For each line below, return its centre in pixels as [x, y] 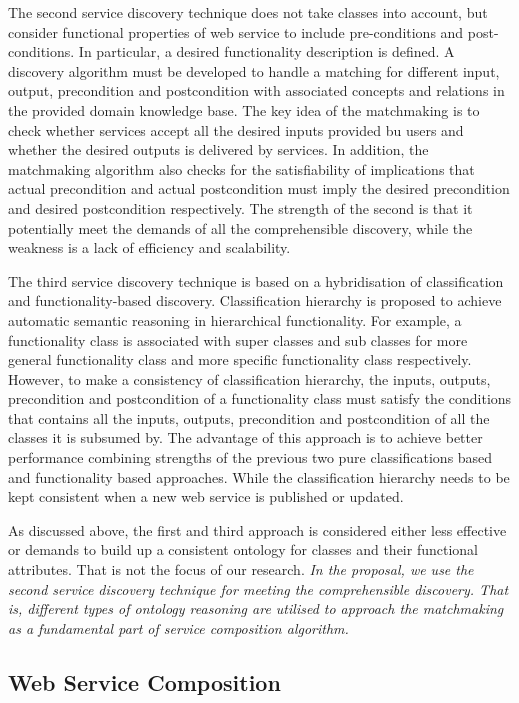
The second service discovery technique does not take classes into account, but [248, 12]
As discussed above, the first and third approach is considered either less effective [257, 529]
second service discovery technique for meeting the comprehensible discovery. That [258, 588]
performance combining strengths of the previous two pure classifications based [250, 457]
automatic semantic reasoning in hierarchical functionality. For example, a [235, 319]
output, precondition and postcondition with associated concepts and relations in [256, 90]
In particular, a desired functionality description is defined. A [266, 51]
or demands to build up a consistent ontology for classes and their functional [243, 549]
